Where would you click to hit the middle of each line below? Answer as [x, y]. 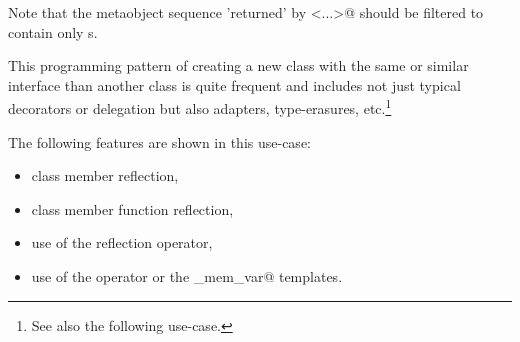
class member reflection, [105, 175]
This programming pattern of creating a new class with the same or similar [238, 65]
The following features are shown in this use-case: [159, 141]
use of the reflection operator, [122, 242]
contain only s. [53, 31]
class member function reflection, [132, 208]
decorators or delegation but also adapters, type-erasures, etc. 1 [200, 107]
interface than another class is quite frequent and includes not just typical [234, 84]
